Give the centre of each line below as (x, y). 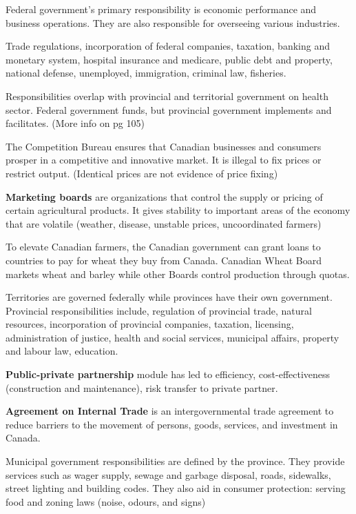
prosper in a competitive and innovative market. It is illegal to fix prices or (164, 160)
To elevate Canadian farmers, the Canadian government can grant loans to (163, 247)
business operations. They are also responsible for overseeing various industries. (173, 22)
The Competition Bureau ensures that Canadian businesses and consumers (164, 146)
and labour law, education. (62, 351)
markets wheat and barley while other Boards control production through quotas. (178, 274)
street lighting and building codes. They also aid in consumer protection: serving (176, 488)
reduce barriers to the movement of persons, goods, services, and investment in (172, 424)
